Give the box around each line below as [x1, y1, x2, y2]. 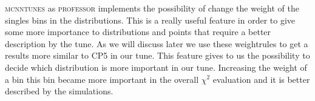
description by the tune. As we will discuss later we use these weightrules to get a [5, 37, 308, 50]
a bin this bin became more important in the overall [5, 73, 199, 85]
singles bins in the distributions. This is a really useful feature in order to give [5, 13, 296, 26]
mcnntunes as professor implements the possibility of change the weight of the [5, 2, 299, 14]
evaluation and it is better [212, 73, 310, 85]
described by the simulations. [5, 85, 113, 97]
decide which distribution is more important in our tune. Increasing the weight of [5, 60, 307, 73]
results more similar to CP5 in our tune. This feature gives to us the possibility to [5, 49, 310, 62]
